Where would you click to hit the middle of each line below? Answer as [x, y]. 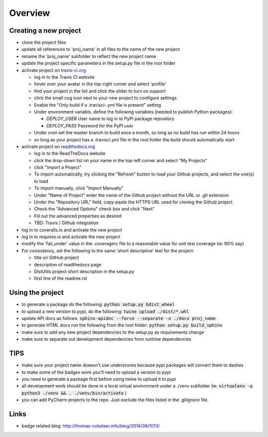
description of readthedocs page [68, 264]
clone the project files [44, 43]
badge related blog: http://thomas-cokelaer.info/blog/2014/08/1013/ [91, 426]
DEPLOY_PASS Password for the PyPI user [90, 125]
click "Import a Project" [58, 167]
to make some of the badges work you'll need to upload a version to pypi [96, 372]
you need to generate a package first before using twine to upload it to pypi [99, 379]
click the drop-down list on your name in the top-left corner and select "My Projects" [121, 160]
